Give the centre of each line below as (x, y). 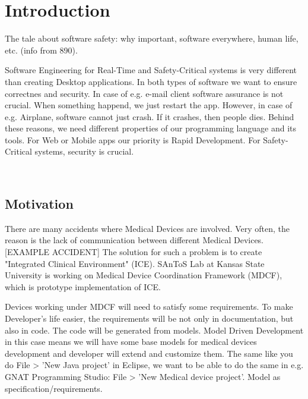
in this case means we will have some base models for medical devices (131, 342)
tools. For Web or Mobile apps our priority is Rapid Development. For (133, 139)
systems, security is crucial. (84, 151)
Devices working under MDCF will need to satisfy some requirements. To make (149, 307)
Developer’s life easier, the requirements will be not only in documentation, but (149, 318)
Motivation (39, 204)
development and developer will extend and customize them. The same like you (149, 353)
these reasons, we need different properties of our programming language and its (151, 128)
